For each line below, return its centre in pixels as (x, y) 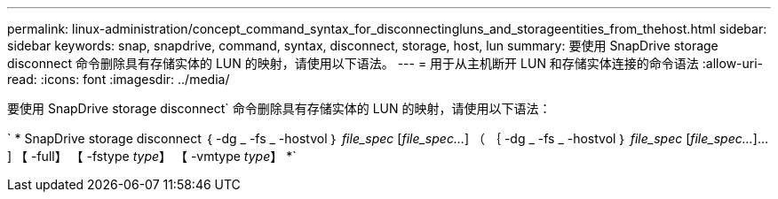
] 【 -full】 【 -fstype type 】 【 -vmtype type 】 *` (152, 156)
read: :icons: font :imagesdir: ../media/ (119, 79)
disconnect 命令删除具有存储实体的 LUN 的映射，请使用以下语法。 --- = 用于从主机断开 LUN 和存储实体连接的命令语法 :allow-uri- (385, 63)
